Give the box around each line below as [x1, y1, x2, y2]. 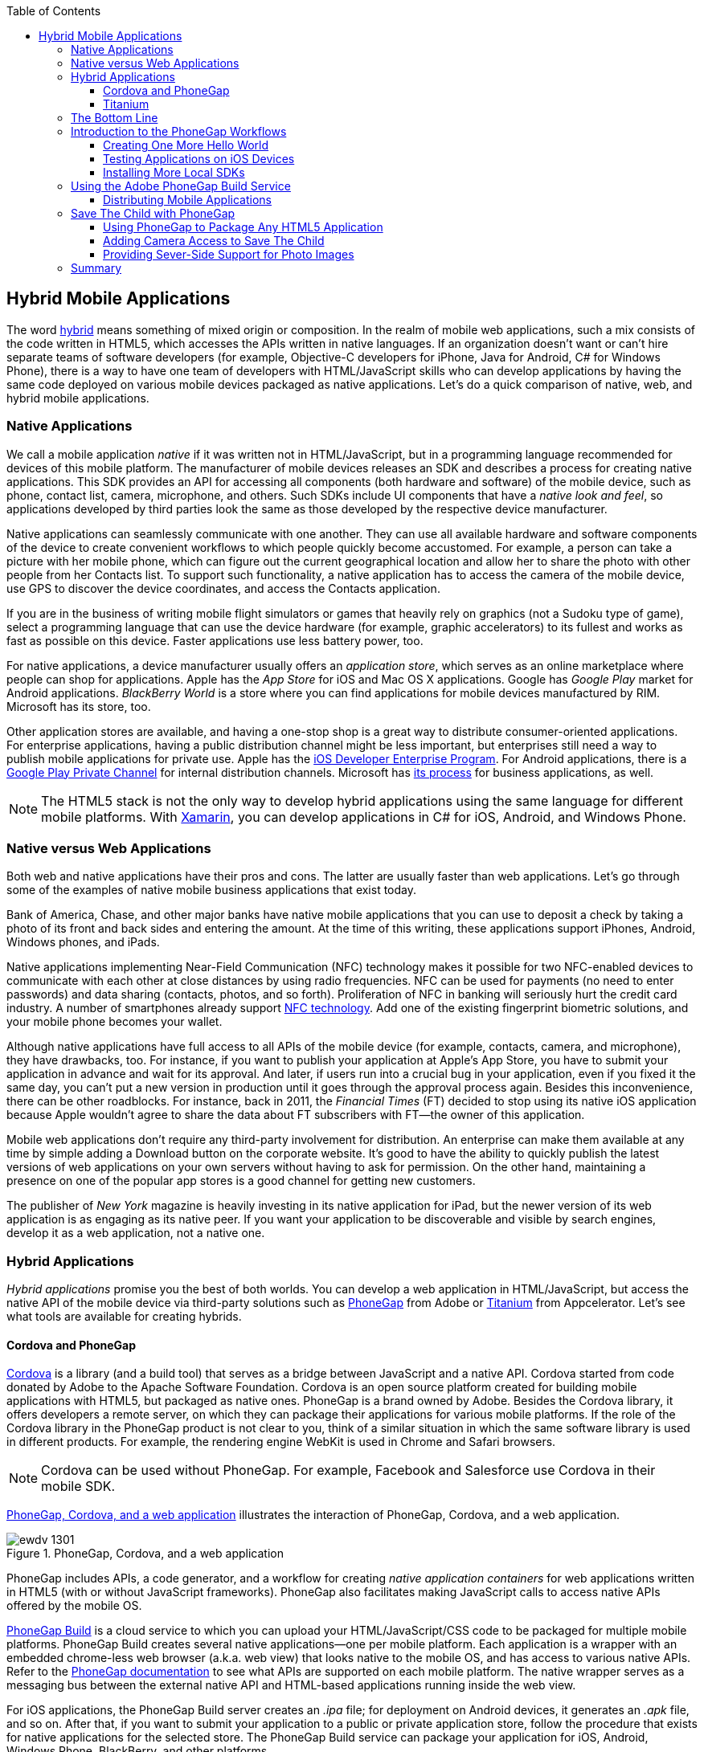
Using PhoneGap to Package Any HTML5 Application [103, 220, 383, 234]
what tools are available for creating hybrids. [6, 1309, 242, 1324]
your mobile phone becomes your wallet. [6, 1015, 223, 1029]
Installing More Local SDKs [103, 165, 245, 179]
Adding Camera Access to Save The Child [103, 234, 325, 247]
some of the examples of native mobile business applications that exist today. [6, 883, 417, 897]
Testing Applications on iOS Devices [103, 152, 295, 165]
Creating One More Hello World [103, 138, 269, 152]
